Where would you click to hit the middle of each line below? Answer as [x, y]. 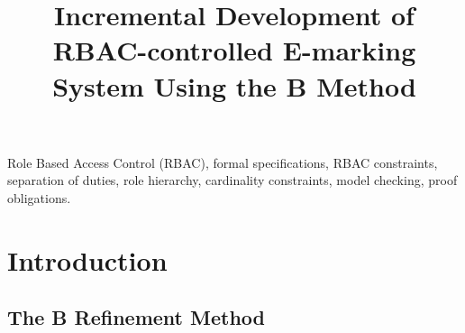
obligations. [39, 197]
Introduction [87, 259]
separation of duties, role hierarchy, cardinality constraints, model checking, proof [232, 180]
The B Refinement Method [136, 317]
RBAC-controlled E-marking [234, 50]
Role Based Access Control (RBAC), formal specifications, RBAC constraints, [223, 162]
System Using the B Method [234, 85]
